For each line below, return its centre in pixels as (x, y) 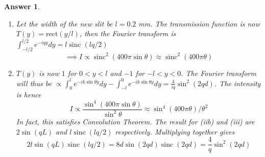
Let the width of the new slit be (64, 23)
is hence (29, 95)
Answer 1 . (22, 6)
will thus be (34, 83)
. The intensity (237, 83)
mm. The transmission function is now (199, 23)
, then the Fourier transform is (128, 33)
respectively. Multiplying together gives (175, 131)
